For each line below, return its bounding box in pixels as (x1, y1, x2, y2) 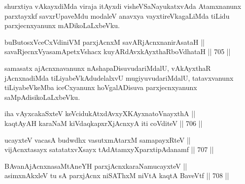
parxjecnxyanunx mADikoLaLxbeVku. (4, 20, 120, 31)
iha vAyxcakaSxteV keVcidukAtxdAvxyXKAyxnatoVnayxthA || (4, 108, 196, 119)
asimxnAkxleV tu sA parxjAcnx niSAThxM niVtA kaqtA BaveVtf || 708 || (4, 170, 229, 181)
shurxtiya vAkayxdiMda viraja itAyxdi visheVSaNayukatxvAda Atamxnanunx (4, 1, 242, 11)
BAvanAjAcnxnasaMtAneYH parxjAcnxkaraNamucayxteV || (4, 160, 187, 171)
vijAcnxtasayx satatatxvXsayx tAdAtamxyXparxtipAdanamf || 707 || (4, 144, 214, 154)
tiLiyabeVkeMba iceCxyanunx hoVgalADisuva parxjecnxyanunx (4, 82, 197, 92)
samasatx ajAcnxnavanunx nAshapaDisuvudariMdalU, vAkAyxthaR (4, 62, 211, 73)
